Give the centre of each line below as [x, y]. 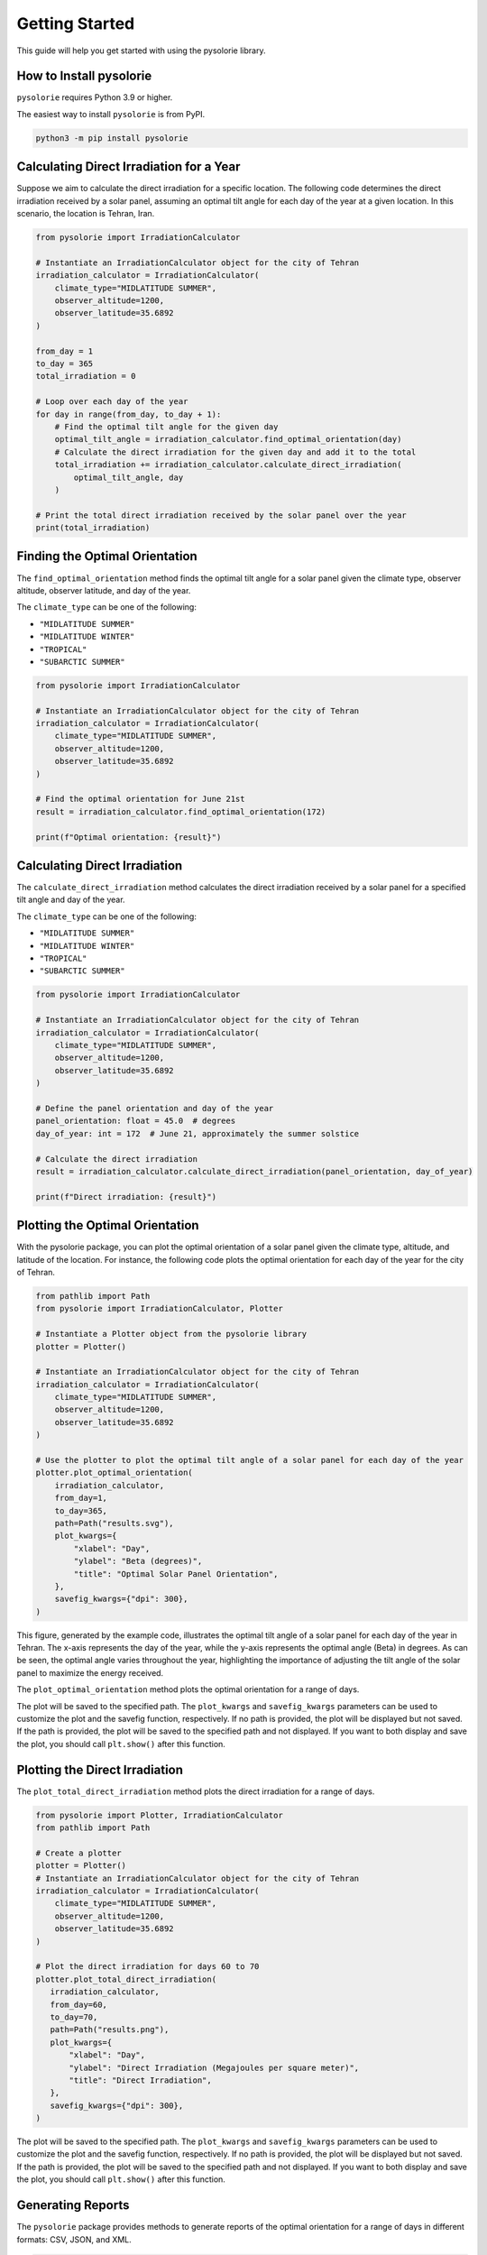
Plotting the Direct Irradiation [100, 1769]
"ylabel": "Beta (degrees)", [138, 1561]
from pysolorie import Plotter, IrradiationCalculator [159, 1815]
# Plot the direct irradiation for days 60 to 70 [147, 1967]
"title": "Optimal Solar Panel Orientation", [176, 1574]
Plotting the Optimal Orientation [108, 1225]
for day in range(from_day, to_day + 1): [129, 414]
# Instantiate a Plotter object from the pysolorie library [171, 1334]
